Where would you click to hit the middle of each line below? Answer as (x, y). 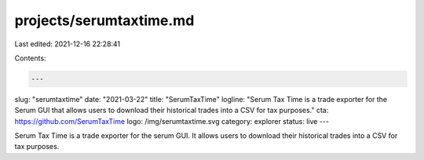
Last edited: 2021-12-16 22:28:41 (68, 44)
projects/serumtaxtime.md (104, 20)
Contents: (30, 58)
